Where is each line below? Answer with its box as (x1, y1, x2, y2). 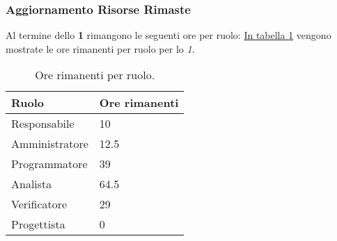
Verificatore (11, 196, 68, 213)
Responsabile (11, 115, 75, 132)
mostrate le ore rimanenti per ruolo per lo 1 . (6, 41, 195, 56)
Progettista (11, 216, 65, 233)
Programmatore (11, 156, 88, 172)
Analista (11, 176, 52, 192)
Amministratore (11, 135, 88, 152)
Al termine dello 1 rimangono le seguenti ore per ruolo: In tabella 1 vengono (6, 28, 331, 42)
